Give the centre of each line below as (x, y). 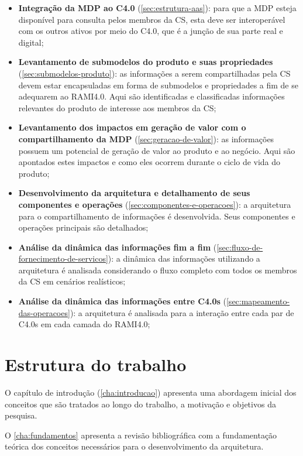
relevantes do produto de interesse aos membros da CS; (117, 107)
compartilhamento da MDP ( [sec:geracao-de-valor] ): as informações (146, 138)
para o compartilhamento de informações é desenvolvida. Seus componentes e (157, 216)
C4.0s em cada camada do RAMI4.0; (84, 324)
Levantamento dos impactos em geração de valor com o (132, 127)
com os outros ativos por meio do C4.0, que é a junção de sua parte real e (151, 31)
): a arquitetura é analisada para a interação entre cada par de (182, 312)
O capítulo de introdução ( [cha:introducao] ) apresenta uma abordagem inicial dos (151, 392)
